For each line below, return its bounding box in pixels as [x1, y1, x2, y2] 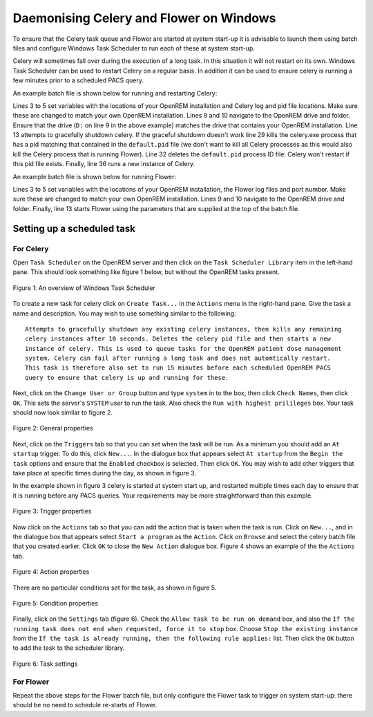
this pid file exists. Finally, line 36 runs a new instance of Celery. [12, 160, 195, 168]
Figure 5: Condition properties [12, 599, 99, 607]
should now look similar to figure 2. [12, 408, 113, 417]
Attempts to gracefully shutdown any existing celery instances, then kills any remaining [25, 325, 342, 333]
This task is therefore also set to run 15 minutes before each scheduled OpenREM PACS [25, 364, 332, 372]
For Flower [12, 677, 50, 687]
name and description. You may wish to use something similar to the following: [12, 309, 236, 318]
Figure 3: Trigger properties [12, 507, 92, 516]
